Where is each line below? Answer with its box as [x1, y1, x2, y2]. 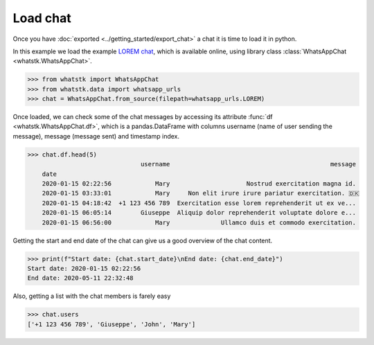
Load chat [12, 10, 72, 26]
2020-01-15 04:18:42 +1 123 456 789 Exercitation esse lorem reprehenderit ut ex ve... [42, 199, 357, 207]
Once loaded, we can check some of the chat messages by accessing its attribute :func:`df [12, 113, 273, 121]
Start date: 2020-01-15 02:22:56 [27, 264, 141, 272]
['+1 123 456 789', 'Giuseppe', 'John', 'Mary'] [27, 320, 196, 328]
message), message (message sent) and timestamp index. [12, 132, 180, 140]
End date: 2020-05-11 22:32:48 [27, 274, 134, 282]
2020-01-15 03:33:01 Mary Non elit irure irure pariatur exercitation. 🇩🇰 [42, 189, 360, 197]
